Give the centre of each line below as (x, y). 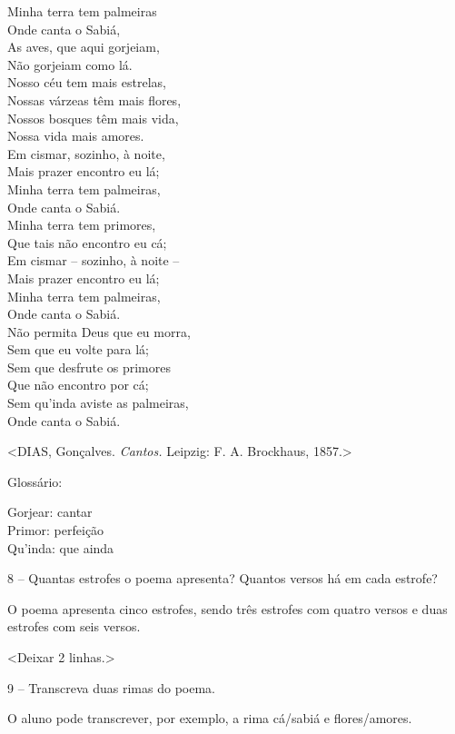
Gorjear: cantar (50, 512)
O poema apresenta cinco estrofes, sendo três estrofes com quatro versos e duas (227, 608)
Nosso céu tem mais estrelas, (87, 82)
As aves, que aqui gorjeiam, (84, 47)
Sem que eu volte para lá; (78, 349)
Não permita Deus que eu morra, (99, 331)
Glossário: (35, 481)
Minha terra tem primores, (82, 225)
